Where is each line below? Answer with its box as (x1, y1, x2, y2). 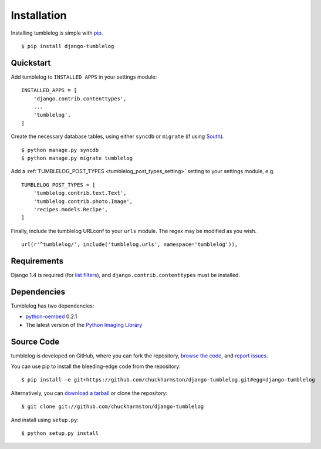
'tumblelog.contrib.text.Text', (33, 190, 127, 197)
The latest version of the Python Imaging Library (25, 321, 143, 328)
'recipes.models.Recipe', (33, 206, 109, 212)
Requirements (11, 256, 64, 266)
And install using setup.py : (11, 416, 79, 423)
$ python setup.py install (21, 430, 99, 437)
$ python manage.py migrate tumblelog (21, 154, 133, 161)
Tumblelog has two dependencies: (11, 302, 94, 309)
